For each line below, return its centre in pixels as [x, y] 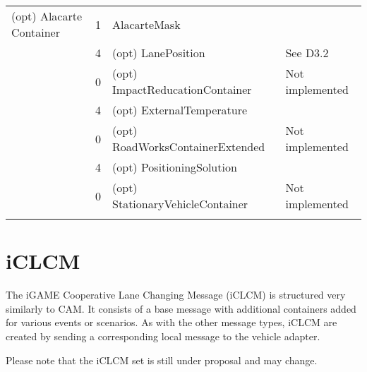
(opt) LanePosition [159, 53]
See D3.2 [307, 53]
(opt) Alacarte [47, 16]
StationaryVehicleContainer [180, 204]
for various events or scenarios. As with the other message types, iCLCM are [172, 322]
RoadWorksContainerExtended [189, 146]
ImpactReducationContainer [182, 89]
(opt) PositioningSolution [175, 167]
